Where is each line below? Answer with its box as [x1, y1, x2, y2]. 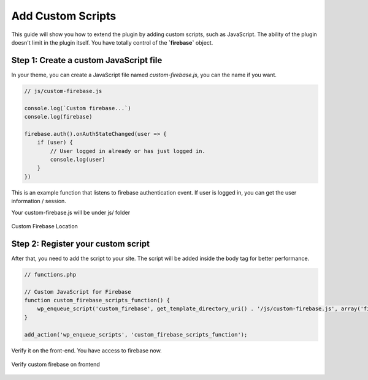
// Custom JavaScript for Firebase [24, 288, 131, 295]
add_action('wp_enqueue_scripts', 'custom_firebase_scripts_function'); [24, 331, 248, 338]
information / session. [11, 198, 67, 205]
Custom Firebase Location [11, 222, 78, 229]
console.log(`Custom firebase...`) [24, 105, 131, 111]
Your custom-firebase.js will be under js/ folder [11, 209, 131, 216]
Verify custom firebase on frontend [11, 360, 101, 368]
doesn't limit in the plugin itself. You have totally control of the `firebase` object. [11, 39, 213, 46]
